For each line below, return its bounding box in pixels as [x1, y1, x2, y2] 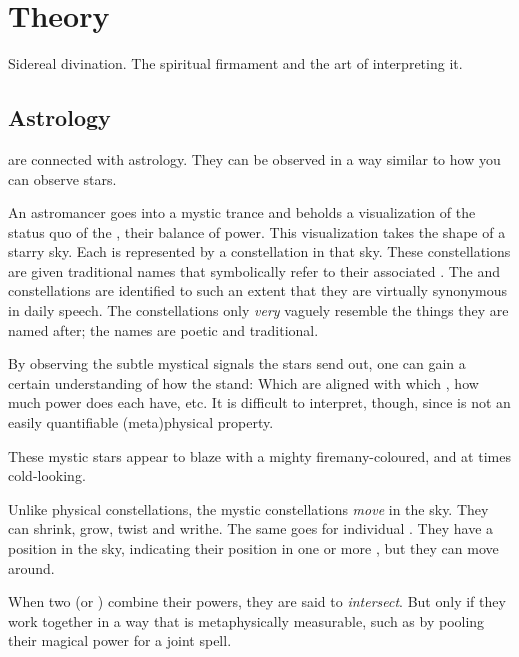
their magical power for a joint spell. [8, 630, 232, 651]
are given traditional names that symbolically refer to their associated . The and [8, 260, 501, 281]
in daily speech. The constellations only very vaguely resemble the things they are [8, 300, 509, 321]
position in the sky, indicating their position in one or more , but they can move [8, 538, 499, 559]
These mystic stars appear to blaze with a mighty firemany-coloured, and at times [8, 445, 511, 466]
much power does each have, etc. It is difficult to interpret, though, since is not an [8, 392, 511, 413]
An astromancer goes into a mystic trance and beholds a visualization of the [8, 202, 476, 223]
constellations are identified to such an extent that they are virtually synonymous [8, 280, 508, 301]
